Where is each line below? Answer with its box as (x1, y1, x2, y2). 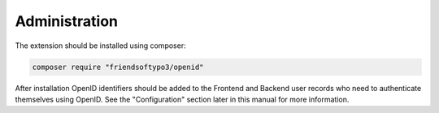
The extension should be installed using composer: (15, 41, 186, 50)
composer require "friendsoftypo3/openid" (32, 62, 204, 72)
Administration (15, 12, 118, 30)
